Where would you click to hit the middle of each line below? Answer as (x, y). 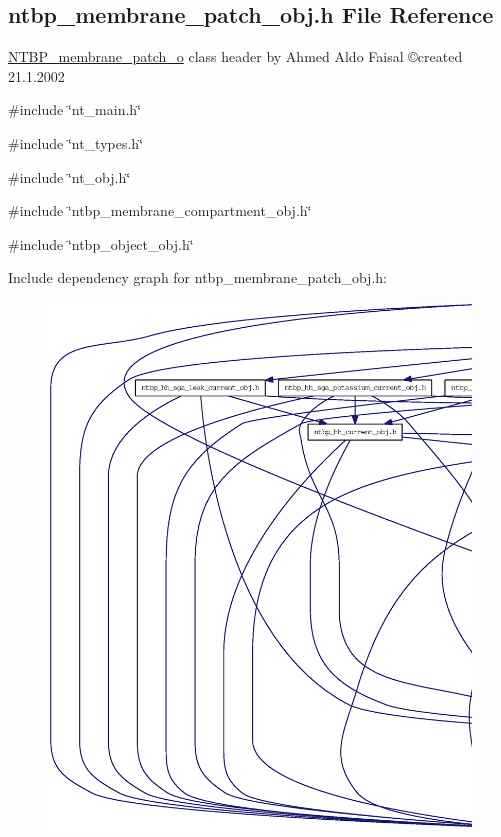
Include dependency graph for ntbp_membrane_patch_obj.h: (197, 277)
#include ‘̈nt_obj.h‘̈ (69, 176)
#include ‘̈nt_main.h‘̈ (75, 109)
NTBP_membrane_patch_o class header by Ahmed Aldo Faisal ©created (235, 56)
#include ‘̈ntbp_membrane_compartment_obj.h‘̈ (160, 210)
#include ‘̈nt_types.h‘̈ (76, 142)
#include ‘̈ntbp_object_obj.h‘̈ (101, 243)
